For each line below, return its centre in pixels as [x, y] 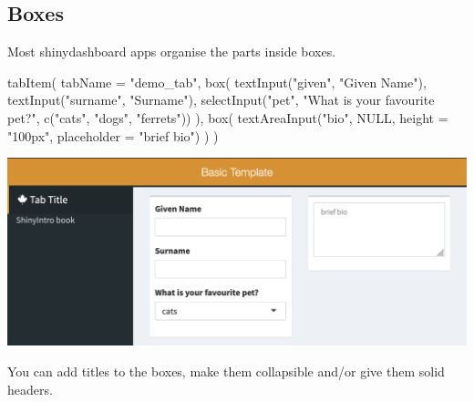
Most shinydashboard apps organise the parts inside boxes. [172, 52]
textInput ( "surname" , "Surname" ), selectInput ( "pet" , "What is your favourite [221, 100]
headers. [30, 389]
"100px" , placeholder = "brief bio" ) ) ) [113, 135]
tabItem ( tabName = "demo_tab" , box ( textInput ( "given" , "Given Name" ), [217, 82]
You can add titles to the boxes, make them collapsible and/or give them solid [226, 371]
